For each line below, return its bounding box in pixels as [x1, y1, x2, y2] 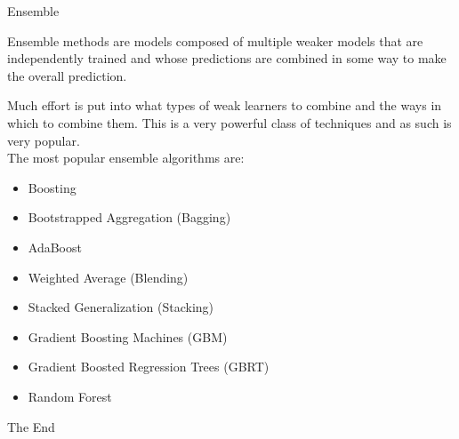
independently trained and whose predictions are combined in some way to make [7, 49, 447, 68]
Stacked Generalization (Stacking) [28, 298, 214, 316]
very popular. [7, 131, 80, 149]
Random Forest [28, 387, 112, 405]
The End [7, 417, 55, 435]
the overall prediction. [7, 66, 127, 84]
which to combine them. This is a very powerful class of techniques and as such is [7, 113, 452, 132]
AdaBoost [28, 237, 82, 256]
